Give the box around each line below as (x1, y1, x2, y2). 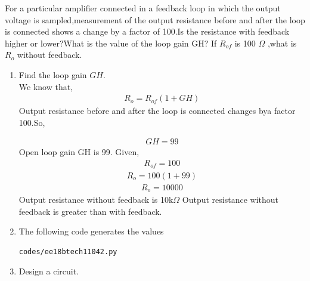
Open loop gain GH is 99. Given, (18, 146, 139, 158)
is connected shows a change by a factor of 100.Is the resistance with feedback (5, 25, 290, 38)
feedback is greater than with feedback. (18, 205, 162, 217)
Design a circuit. (18, 265, 79, 277)
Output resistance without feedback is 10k (18, 193, 173, 205)
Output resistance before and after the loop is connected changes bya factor (18, 104, 296, 117)
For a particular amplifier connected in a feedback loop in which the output (5, 2, 281, 14)
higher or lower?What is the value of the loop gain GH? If (5, 36, 217, 49)
